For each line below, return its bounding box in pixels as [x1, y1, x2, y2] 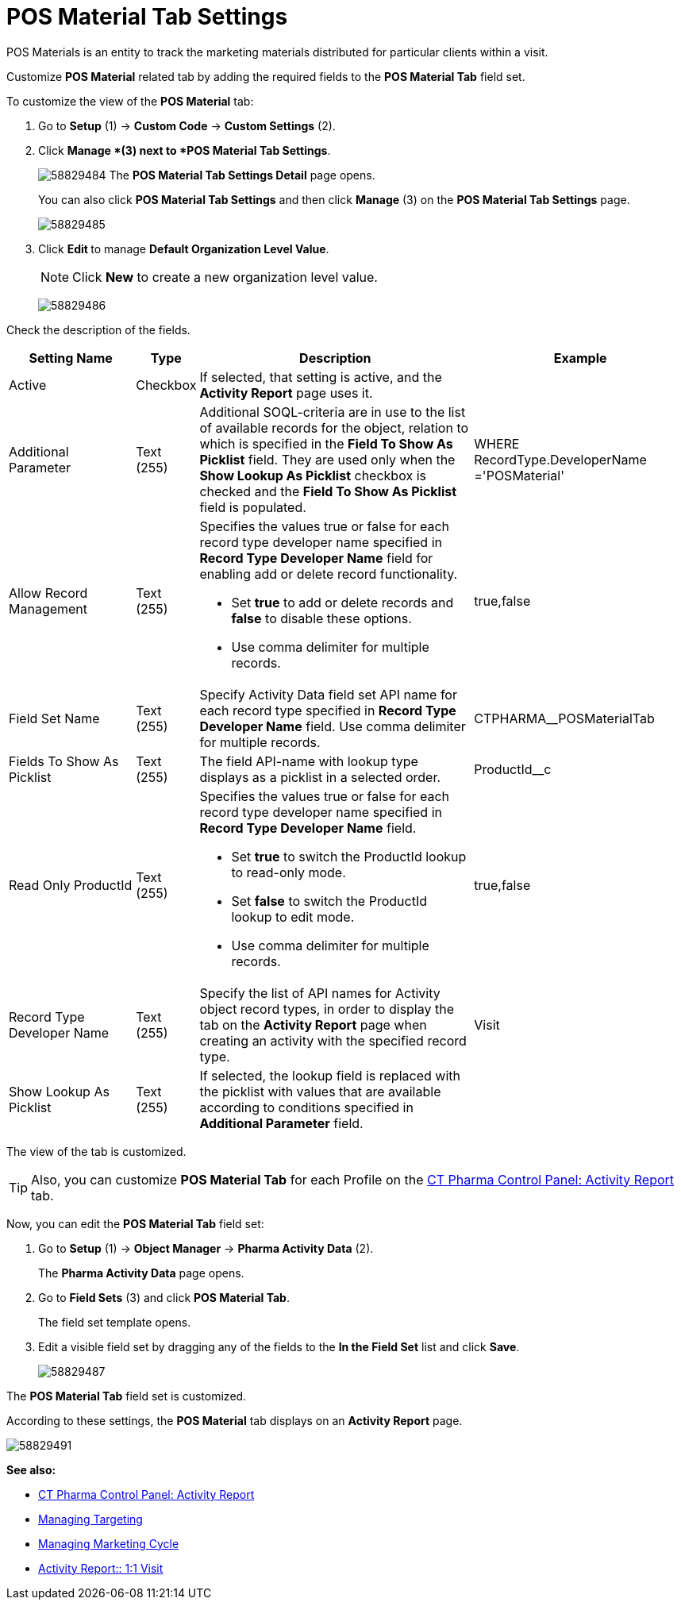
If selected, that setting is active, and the [199, 368, 442, 385]
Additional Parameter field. [199, 1115, 364, 1131]
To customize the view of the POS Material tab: [6, 94, 254, 108]
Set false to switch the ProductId [231, 892, 427, 909]
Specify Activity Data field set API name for [199, 686, 457, 703]
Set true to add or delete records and [231, 594, 454, 610]
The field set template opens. [38, 1315, 191, 1329]
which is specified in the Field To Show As [199, 435, 453, 452]
